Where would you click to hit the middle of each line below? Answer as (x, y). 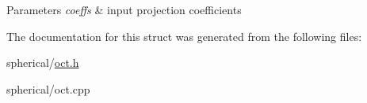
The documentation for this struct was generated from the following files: (184, 36)
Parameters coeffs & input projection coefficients (124, 9)
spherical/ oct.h (43, 63)
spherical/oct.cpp (48, 88)
